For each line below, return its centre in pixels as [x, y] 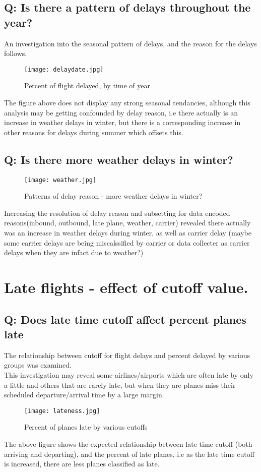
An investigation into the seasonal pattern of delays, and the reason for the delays [130, 43]
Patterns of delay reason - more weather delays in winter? [113, 196]
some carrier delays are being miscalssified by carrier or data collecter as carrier [127, 242]
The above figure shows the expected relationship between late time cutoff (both [128, 444]
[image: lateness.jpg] [62, 411]
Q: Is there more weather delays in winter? [119, 159]
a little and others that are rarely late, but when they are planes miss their [120, 385]
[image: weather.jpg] [60, 180]
